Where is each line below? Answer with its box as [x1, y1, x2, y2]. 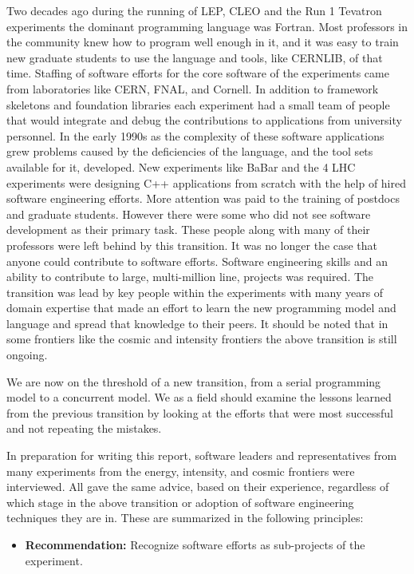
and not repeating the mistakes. [6, 420, 162, 437]
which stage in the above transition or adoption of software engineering [6, 493, 354, 510]
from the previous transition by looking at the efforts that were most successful [6, 404, 393, 421]
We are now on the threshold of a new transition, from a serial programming [6, 373, 381, 390]
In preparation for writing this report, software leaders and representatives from [6, 447, 397, 464]
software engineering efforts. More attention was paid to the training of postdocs [6, 190, 400, 207]
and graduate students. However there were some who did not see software [6, 205, 371, 222]
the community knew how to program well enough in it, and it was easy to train [6, 34, 399, 50]
